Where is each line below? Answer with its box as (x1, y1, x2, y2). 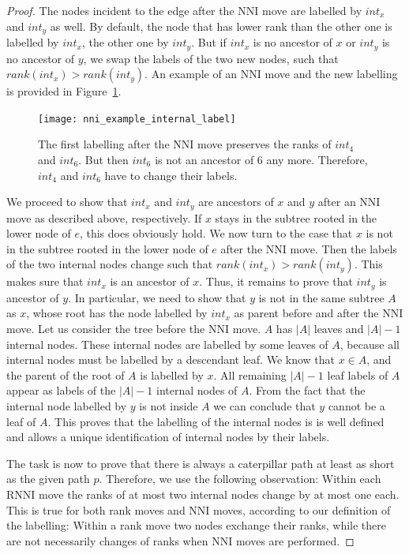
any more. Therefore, (266, 151, 368, 167)
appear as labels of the (6, 382, 116, 399)
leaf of (6, 413, 36, 429)
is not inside (139, 397, 198, 414)
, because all (340, 335, 400, 352)
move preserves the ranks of (197, 136, 332, 152)
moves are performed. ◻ (235, 532, 355, 548)
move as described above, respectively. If (6, 209, 202, 226)
